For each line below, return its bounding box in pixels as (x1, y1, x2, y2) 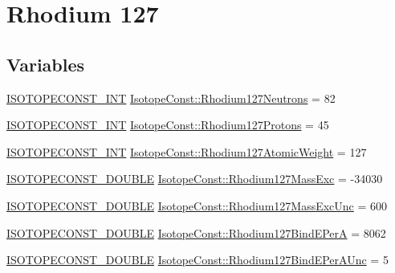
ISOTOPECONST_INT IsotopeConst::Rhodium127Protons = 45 (6, 116, 329, 133)
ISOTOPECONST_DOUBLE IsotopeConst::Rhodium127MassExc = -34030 (6, 170, 383, 187)
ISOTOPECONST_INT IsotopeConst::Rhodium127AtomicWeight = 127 (6, 143, 367, 160)
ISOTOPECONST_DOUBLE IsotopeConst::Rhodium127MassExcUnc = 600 (6, 197, 388, 214)
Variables (6, 51, 85, 76)
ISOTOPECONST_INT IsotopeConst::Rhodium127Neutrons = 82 (6, 89, 336, 106)
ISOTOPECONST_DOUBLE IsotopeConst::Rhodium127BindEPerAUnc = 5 (6, 251, 389, 268)
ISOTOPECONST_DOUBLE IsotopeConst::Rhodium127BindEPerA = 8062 (6, 224, 386, 241)
